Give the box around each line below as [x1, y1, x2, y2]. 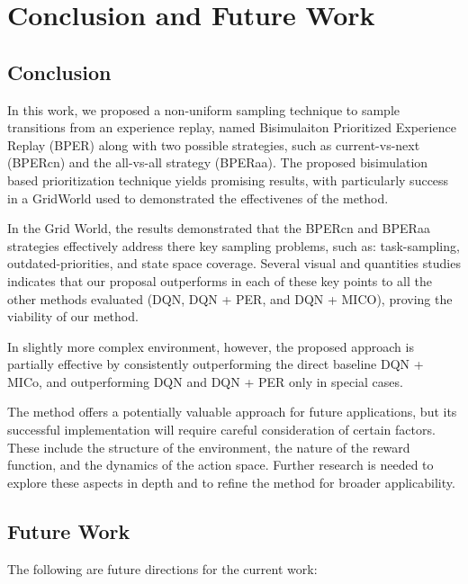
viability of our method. [7, 307, 139, 326]
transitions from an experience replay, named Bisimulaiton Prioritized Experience [7, 118, 456, 137]
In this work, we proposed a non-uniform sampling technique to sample [7, 100, 400, 119]
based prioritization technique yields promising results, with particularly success [7, 170, 449, 189]
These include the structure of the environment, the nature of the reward [7, 437, 410, 456]
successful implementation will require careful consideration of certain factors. [7, 420, 436, 439]
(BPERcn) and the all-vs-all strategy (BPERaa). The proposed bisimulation [7, 153, 428, 172]
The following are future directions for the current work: [7, 559, 318, 578]
